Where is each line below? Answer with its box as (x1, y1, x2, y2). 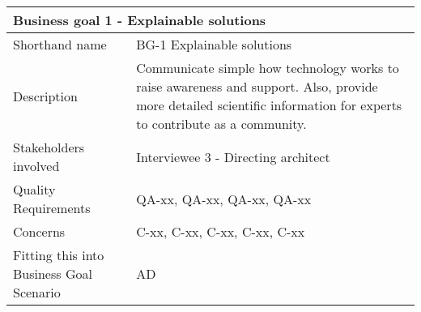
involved (13, 156, 60, 175)
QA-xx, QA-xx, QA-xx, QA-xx (136, 189, 312, 208)
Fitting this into (13, 246, 104, 264)
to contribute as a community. (136, 114, 307, 133)
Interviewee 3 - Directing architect (136, 147, 330, 166)
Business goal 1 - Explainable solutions (13, 11, 266, 29)
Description (13, 86, 78, 105)
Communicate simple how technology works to (136, 58, 399, 77)
